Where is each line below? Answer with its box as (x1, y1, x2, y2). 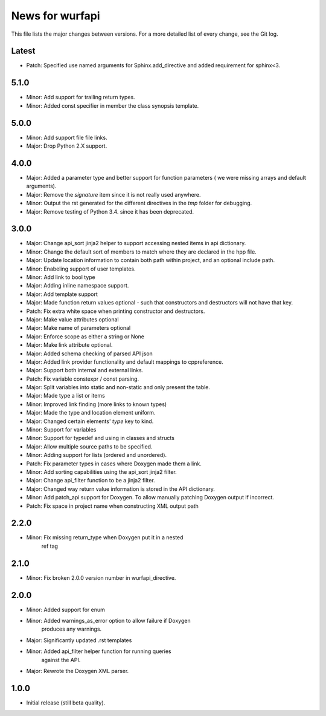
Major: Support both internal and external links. (26, 367, 144, 374)
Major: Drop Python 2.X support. (26, 142, 107, 149)
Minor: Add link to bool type (26, 273, 96, 281)
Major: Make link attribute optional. (26, 341, 113, 349)
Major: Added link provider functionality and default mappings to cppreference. (26, 358, 223, 366)
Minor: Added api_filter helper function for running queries (26, 648, 171, 655)
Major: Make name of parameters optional (26, 324, 131, 332)
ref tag (41, 542, 59, 550)
